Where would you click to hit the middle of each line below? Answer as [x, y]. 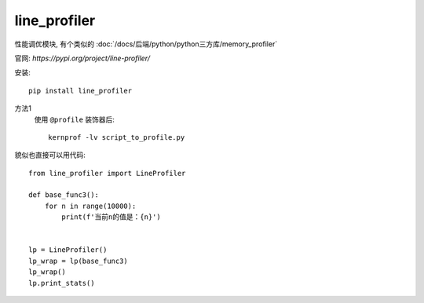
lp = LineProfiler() [68, 250]
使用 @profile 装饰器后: [75, 119]
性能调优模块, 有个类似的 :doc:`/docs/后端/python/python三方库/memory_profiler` [146, 44]
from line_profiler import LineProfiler [107, 173]
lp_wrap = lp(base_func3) [79, 261]
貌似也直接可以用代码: [50, 155]
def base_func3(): [64, 195]
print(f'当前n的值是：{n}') [111, 217]
